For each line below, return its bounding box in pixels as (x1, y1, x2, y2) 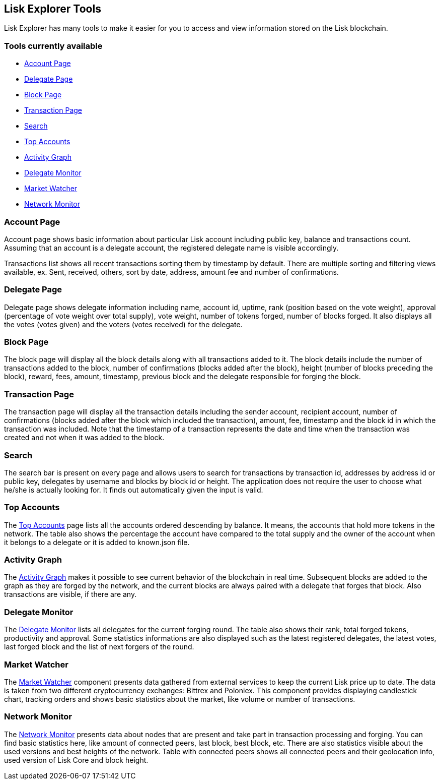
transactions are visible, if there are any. (4, 590, 137, 599)
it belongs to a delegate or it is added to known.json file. (4, 537, 190, 547)
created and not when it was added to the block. (4, 433, 165, 442)
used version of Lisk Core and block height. (4, 755, 149, 764)
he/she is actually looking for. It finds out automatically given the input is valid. (4, 485, 263, 494)
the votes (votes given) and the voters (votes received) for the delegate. (4, 320, 243, 329)
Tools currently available (4, 40, 103, 51)
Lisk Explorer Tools (4, 3, 101, 15)
